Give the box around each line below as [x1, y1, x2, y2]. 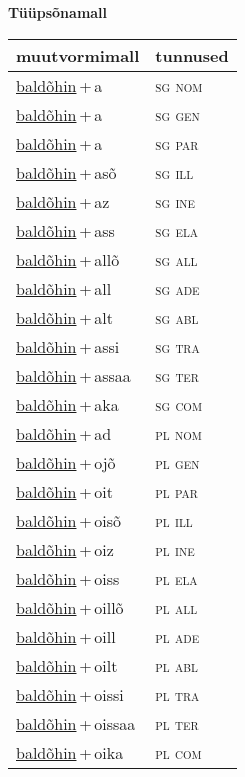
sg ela [155, 218, 199, 242]
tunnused [155, 43, 229, 67]
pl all [155, 595, 198, 619]
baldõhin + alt [16, 305, 113, 329]
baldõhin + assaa [16, 363, 131, 387]
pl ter [155, 711, 199, 735]
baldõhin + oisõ [16, 508, 122, 532]
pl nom [155, 421, 202, 445]
